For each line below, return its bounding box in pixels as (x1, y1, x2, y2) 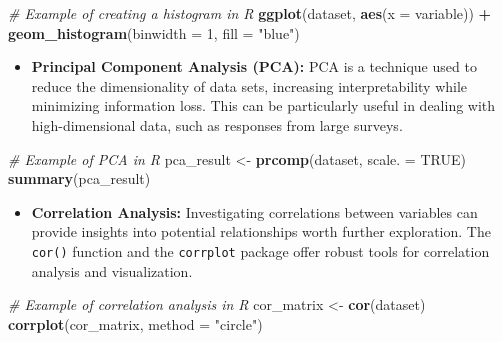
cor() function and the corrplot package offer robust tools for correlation (31, 240, 490, 261)
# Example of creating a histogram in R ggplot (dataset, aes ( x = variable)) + (8, 3, 492, 23)
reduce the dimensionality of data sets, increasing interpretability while (31, 75, 468, 96)
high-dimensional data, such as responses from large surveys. (31, 114, 403, 135)
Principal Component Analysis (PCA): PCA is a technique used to (31, 56, 477, 77)
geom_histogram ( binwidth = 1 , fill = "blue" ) (8, 22, 300, 43)
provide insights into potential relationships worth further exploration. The (31, 221, 491, 242)
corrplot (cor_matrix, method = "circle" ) (8, 313, 263, 334)
